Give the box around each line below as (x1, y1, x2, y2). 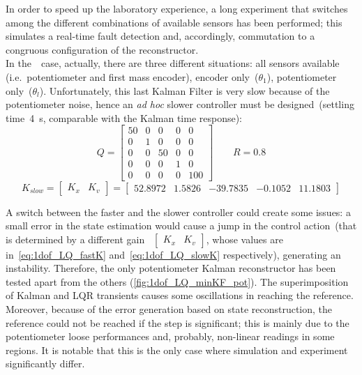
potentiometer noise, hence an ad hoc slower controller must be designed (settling (6, 97, 354, 112)
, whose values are (206, 231, 283, 246)
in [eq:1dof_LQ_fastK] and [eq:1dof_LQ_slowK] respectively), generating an (6, 247, 341, 261)
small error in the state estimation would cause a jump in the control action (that (6, 218, 357, 233)
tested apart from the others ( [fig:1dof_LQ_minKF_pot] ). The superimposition (6, 274, 349, 289)
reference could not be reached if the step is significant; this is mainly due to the (6, 315, 349, 330)
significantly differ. (6, 356, 85, 371)
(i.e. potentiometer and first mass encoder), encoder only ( (6, 69, 259, 84)
